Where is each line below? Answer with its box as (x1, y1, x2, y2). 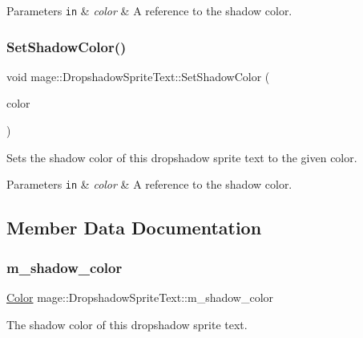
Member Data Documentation (6, 215, 262, 240)
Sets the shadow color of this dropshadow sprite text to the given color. (6, 149, 357, 165)
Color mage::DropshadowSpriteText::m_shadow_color (6, 288, 274, 305)
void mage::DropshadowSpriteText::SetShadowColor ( (6, 67, 270, 84)
